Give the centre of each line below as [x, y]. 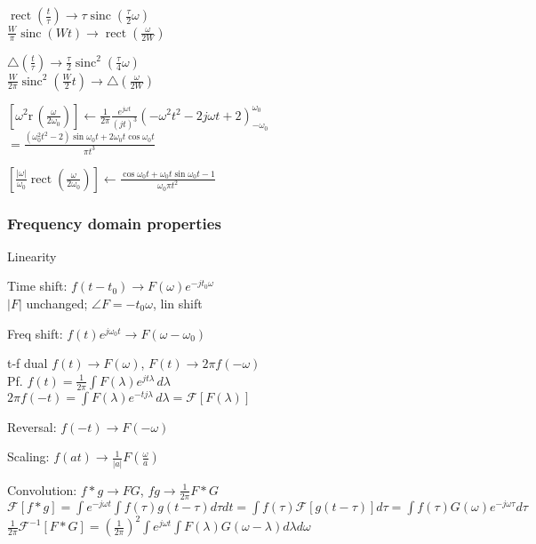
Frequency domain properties [114, 223]
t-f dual [28, 363]
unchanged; [57, 303]
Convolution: [42, 489]
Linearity [32, 256]
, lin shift [177, 303]
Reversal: [32, 426]
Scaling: [28, 456]
